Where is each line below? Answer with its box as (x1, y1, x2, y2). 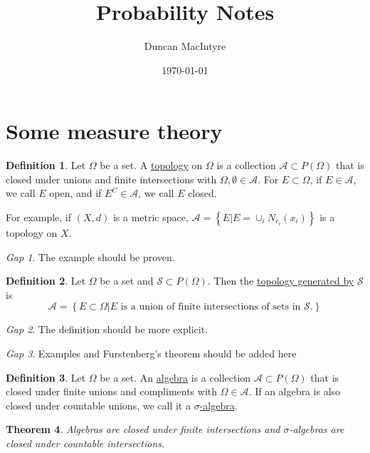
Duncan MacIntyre (144, 39, 226, 54)
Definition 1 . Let (6, 158, 86, 173)
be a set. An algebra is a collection (100, 370, 251, 385)
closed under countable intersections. (6, 435, 165, 450)
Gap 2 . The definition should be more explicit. (6, 322, 208, 337)
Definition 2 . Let (6, 273, 86, 288)
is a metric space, (112, 210, 189, 225)
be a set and (100, 273, 154, 288)
